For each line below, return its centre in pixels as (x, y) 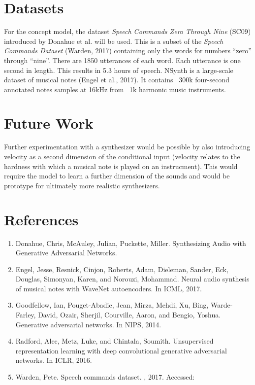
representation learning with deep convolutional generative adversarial (121, 350)
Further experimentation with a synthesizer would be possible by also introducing (127, 147)
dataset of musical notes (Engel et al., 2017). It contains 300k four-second (117, 80)
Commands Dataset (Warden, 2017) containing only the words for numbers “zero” (128, 51)
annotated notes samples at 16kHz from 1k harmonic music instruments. (115, 89)
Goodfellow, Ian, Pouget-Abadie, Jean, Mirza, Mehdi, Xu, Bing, (112, 305)
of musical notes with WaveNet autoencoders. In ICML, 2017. (109, 288)
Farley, (26, 315)
